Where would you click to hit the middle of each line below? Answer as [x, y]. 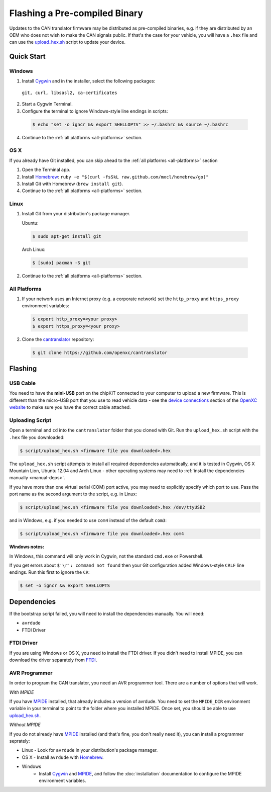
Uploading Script [30, 420]
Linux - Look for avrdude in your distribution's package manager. [90, 750]
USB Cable [23, 383]
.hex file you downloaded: [37, 437]
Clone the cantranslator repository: [58, 339]
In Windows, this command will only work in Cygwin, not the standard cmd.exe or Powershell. [106, 556]
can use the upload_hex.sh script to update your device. [67, 42]
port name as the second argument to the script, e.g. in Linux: [73, 494]
